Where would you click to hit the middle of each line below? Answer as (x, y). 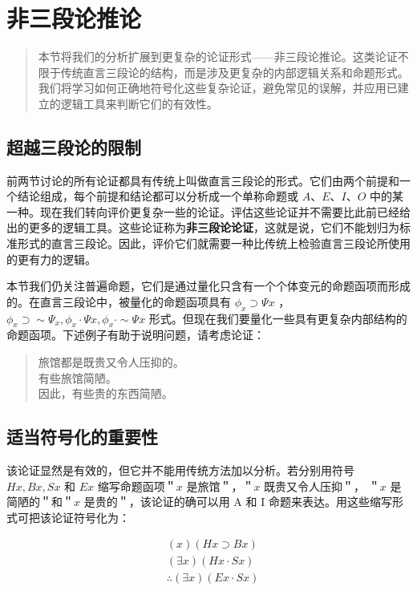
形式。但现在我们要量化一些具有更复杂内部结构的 (278, 318)
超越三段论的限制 (74, 146)
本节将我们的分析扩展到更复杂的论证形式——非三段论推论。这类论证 (218, 57)
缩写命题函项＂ (137, 486)
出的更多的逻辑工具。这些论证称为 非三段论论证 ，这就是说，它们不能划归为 (203, 227)
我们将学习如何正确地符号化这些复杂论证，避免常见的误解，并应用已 (218, 88)
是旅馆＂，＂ (220, 486)
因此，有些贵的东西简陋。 (105, 393)
